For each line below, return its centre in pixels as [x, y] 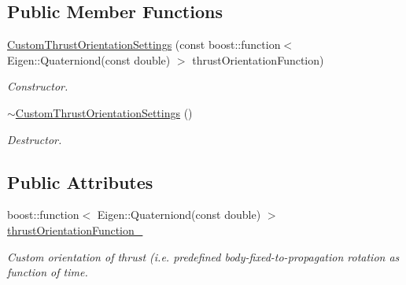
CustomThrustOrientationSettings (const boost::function [144, 44]
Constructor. [38, 86]
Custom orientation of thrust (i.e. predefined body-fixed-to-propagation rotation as [203, 256]
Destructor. [35, 139]
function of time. [48, 272]
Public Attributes [80, 181]
